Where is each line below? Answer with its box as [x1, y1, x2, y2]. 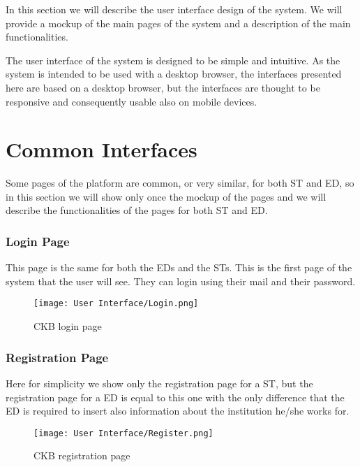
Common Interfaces [6, 135, 197, 164]
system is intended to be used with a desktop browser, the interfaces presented [6, 66, 342, 81]
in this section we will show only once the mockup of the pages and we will [6, 189, 327, 203]
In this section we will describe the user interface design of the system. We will [6, 2, 343, 16]
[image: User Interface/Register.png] [33, 428, 213, 438]
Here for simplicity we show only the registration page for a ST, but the [6, 375, 313, 390]
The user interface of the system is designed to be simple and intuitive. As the [6, 52, 340, 67]
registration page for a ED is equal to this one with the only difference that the [6, 389, 345, 404]
